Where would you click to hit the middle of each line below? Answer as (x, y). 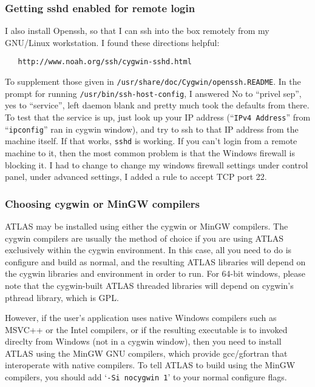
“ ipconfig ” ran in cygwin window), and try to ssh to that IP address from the (152, 129)
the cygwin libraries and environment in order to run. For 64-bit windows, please (155, 273)
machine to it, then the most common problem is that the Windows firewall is (150, 152)
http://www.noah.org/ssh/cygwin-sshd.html (105, 62)
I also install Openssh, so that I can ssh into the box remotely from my (137, 31)
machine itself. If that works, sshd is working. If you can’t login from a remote (151, 141)
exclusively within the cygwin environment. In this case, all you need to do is (148, 250)
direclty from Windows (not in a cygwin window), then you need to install (143, 341)
